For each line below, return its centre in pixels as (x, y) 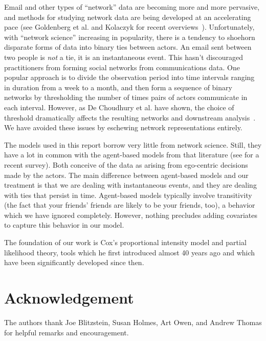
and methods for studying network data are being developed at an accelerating (128, 17)
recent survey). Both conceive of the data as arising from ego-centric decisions (126, 164)
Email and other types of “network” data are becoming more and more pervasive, (132, 7)
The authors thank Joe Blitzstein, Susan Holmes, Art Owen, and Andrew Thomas (133, 322)
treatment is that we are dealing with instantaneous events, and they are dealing (130, 185)
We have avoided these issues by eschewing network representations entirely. (123, 127)
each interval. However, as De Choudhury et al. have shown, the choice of (119, 107)
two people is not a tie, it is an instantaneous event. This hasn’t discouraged (124, 57)
